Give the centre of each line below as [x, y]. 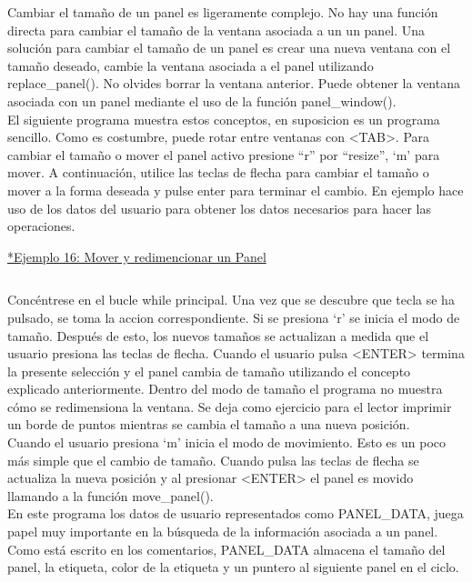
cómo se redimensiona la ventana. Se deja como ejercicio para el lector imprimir [230, 406]
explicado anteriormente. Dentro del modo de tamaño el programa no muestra [225, 389]
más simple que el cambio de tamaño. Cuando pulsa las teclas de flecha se [213, 460]
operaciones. [41, 226]
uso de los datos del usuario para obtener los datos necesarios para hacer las [220, 208]
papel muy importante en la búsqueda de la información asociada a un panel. [223, 532]
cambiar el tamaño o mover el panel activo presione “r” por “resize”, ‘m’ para [224, 154]
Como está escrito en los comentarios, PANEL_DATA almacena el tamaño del [226, 549]
